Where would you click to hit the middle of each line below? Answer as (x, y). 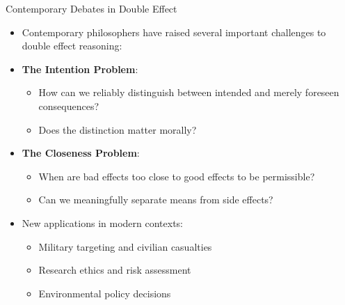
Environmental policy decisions (105, 293)
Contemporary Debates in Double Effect (91, 8)
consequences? (69, 105)
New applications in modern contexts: (102, 222)
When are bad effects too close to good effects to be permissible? (177, 176)
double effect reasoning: (72, 46)
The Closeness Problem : (81, 153)
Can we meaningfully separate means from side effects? (156, 200)
